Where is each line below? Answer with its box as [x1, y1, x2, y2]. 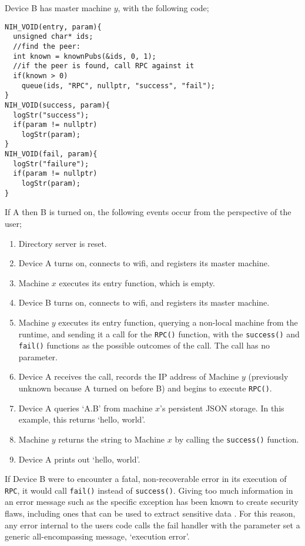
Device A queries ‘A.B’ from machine [18, 401, 153, 414]
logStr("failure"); [13, 159, 89, 168]
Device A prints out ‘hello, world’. [18, 453, 140, 465]
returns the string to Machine [58, 433, 165, 445]
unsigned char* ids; [13, 32, 93, 41]
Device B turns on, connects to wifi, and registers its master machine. [18, 296, 270, 309]
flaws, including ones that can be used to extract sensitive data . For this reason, [5, 507, 296, 519]
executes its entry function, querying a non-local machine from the [58, 316, 298, 328]
